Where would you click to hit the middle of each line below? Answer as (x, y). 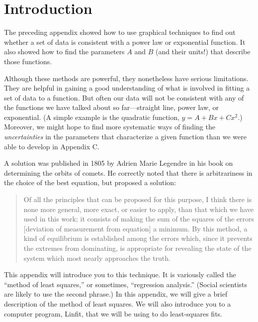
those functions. (28, 61)
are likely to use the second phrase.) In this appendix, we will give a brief (116, 294)
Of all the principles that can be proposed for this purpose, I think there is (138, 199)
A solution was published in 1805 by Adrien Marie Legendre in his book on (119, 163)
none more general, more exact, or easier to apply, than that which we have (139, 209)
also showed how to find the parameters (64, 52)
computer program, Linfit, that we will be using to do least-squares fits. (113, 313)
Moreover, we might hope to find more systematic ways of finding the (110, 127)
